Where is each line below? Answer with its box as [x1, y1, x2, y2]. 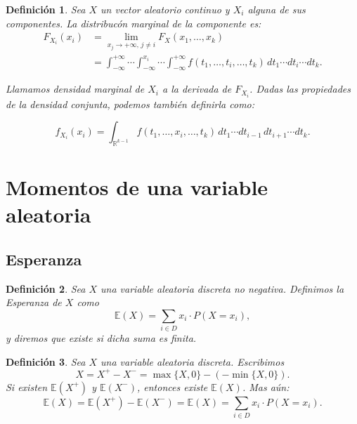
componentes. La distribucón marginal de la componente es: [6, 15, 261, 30]
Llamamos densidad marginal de [6, 81, 145, 96]
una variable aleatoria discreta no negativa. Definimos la [100, 281, 344, 296]
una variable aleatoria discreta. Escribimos [100, 354, 285, 369]
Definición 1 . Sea [6, 2, 86, 16]
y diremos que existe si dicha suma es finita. [6, 331, 197, 345]
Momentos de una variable [6, 173, 268, 201]
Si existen [6, 379, 48, 394]
